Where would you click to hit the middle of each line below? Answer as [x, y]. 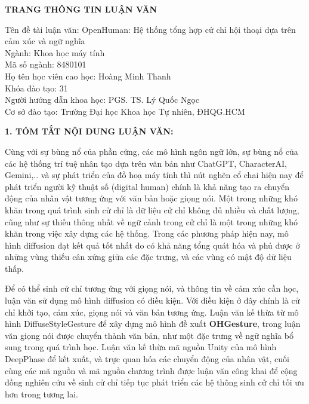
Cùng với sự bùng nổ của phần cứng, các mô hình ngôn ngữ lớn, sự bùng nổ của [152, 151]
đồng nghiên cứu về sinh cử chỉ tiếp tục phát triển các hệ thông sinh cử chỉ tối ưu [154, 382]
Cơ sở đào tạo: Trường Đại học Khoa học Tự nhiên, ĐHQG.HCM [125, 111]
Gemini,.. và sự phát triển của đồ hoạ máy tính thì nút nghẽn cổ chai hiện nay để [154, 175]
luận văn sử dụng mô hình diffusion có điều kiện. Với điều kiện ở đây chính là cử [152, 300]
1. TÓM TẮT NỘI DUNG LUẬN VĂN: [89, 131]
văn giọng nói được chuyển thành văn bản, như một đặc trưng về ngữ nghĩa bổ [149, 335]
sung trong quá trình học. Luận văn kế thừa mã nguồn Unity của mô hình [141, 347]
